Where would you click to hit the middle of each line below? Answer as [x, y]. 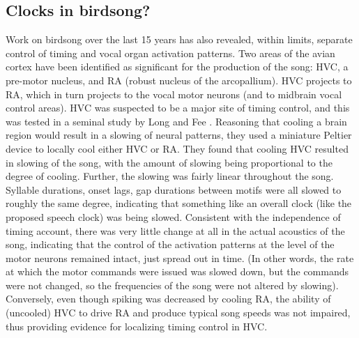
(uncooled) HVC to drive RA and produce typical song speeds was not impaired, [178, 313]
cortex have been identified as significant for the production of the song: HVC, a [177, 67]
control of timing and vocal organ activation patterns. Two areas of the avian [170, 53]
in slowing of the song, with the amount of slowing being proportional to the [169, 162]
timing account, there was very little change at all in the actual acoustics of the [175, 230]
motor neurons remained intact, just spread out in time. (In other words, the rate [180, 258]
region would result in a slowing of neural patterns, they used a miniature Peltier [179, 135]
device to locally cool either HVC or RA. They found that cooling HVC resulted [177, 148]
